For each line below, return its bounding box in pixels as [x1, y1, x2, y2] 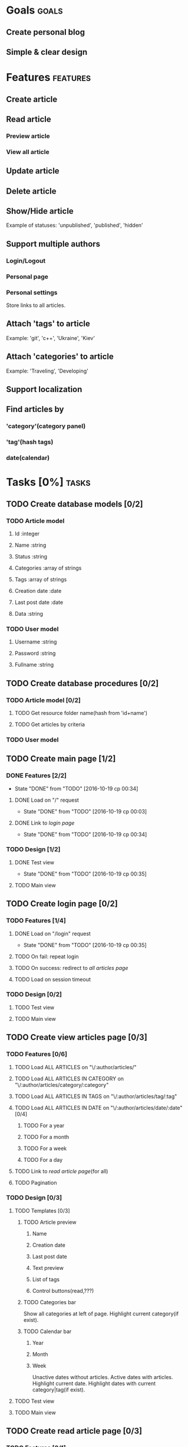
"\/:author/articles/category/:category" [14, 1081, 109, 1088]
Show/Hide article [6, 206, 74, 216]
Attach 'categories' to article [6, 352, 114, 362]
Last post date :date [14, 599, 64, 606]
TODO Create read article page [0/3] [6, 1426, 143, 1436]
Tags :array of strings [14, 576, 67, 583]
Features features [6, 71, 91, 84]
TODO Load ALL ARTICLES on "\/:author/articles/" [14, 1063, 137, 1070]
